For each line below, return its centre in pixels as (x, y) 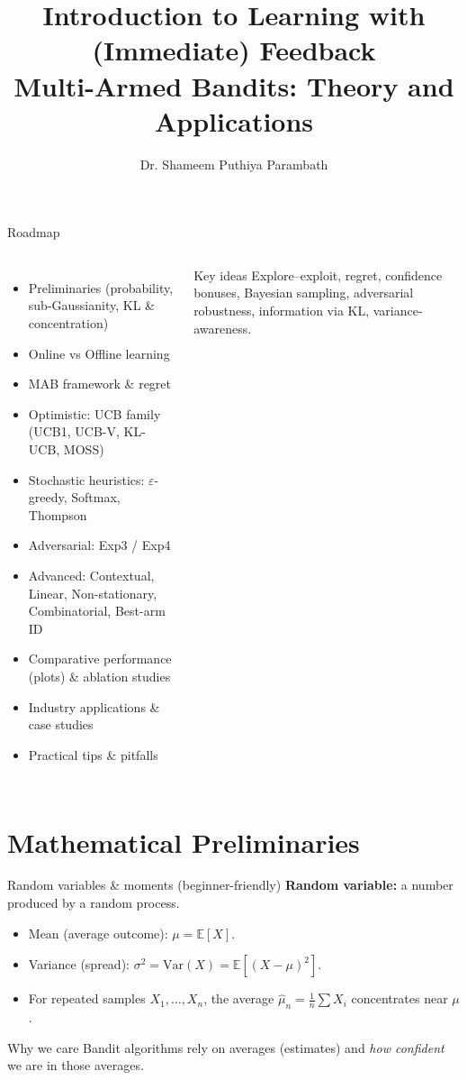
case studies (61, 724)
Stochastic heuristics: (86, 479)
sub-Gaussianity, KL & (91, 305)
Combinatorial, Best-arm (97, 611)
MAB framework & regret (100, 384)
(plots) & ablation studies (99, 676)
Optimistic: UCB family (94, 413)
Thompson (58, 514)
